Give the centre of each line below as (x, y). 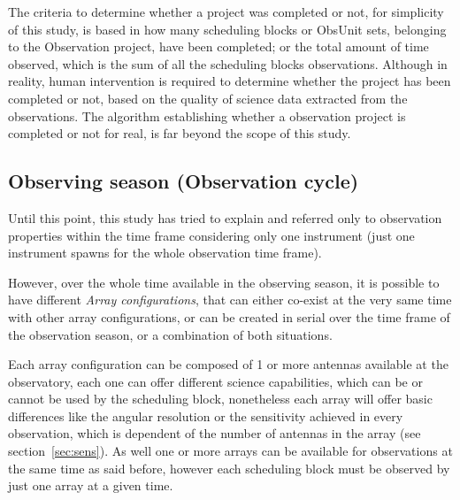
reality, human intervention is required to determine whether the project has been (230, 81)
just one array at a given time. (91, 485)
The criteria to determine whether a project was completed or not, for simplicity (226, 12)
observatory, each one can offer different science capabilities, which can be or (215, 381)
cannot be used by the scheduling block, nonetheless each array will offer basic (220, 399)
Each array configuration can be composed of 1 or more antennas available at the (228, 364)
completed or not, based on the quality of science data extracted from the (208, 98)
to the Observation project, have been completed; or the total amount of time (218, 46)
